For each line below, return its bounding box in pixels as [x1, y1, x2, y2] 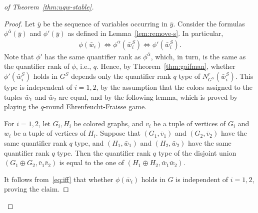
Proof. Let [4, 18, 35, 28]
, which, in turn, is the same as [150, 51, 246, 61]
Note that [4, 51, 34, 61]
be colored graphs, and [73, 118, 143, 128]
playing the [4, 101, 38, 112]
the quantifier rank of [4, 61, 69, 71]
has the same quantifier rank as [44, 51, 141, 61]
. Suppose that [95, 128, 140, 138]
